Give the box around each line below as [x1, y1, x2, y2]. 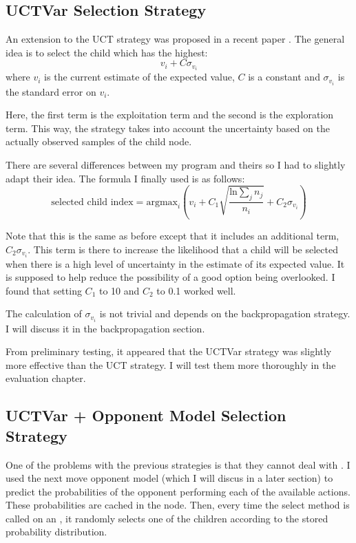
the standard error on [6, 84, 96, 98]
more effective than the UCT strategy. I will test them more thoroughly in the [6, 357, 336, 372]
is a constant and [248, 70, 320, 84]
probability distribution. [6, 524, 107, 539]
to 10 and [98, 283, 140, 297]
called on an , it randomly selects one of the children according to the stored [6, 511, 328, 525]
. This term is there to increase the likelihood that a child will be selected [28, 242, 338, 256]
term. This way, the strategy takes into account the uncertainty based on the [6, 120, 330, 135]
